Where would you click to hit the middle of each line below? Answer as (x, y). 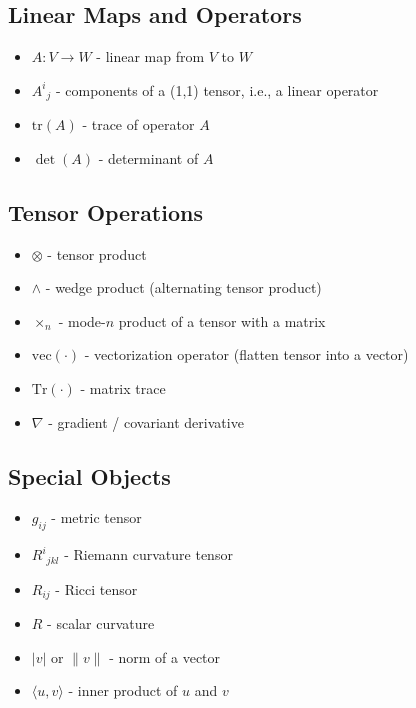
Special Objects (89, 475)
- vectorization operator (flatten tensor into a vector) (246, 354)
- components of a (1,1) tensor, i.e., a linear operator (217, 89)
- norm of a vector (165, 656)
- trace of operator (138, 124)
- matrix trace (123, 388)
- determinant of (148, 157)
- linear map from (150, 56)
